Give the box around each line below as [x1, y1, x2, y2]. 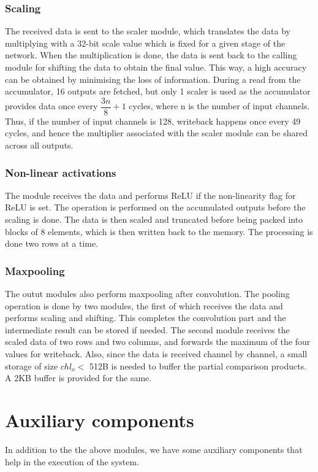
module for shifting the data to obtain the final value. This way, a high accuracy [5, 61, 307, 73]
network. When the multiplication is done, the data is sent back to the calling [5, 48, 297, 61]
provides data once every [5, 99, 98, 112]
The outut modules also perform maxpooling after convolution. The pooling [5, 287, 290, 300]
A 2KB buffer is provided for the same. [5, 371, 152, 384]
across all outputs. [5, 139, 74, 152]
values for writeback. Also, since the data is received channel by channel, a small [5, 347, 308, 360]
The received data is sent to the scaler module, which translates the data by [5, 25, 290, 37]
